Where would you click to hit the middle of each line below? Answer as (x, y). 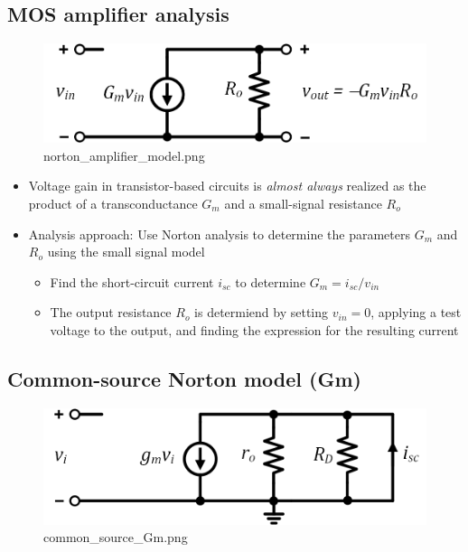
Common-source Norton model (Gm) (184, 378)
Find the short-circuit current (132, 281)
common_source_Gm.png (116, 537)
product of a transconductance (113, 204)
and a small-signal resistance (303, 204)
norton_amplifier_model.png (124, 155)
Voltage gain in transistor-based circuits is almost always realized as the (227, 186)
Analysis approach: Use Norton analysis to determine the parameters (219, 234)
